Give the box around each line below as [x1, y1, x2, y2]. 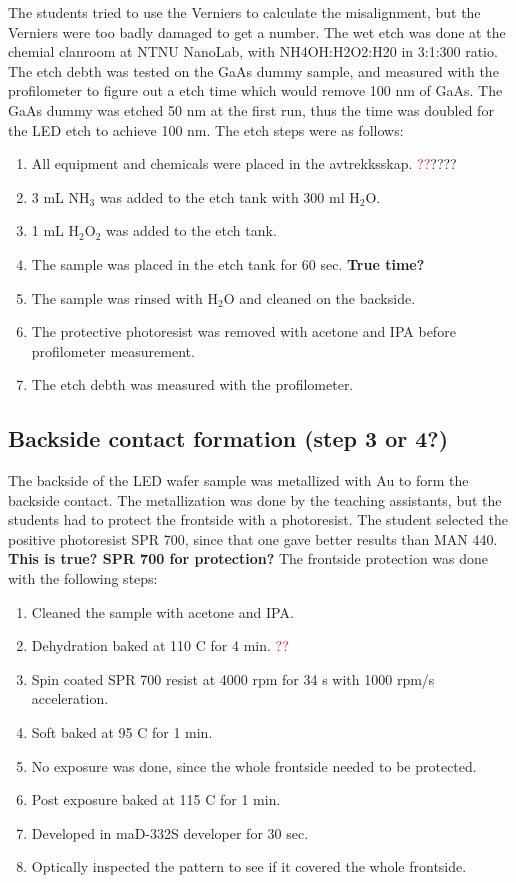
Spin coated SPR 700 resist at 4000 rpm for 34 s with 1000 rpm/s [31, 668, 435, 689]
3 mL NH [31, 186, 90, 207]
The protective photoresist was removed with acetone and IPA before [31, 321, 456, 342]
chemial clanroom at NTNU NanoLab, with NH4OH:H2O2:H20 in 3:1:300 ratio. [8, 41, 498, 62]
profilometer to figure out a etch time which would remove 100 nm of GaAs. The [8, 80, 503, 101]
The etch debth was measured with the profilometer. [31, 374, 354, 395]
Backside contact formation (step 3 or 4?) [8, 423, 449, 454]
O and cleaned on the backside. [223, 287, 416, 308]
